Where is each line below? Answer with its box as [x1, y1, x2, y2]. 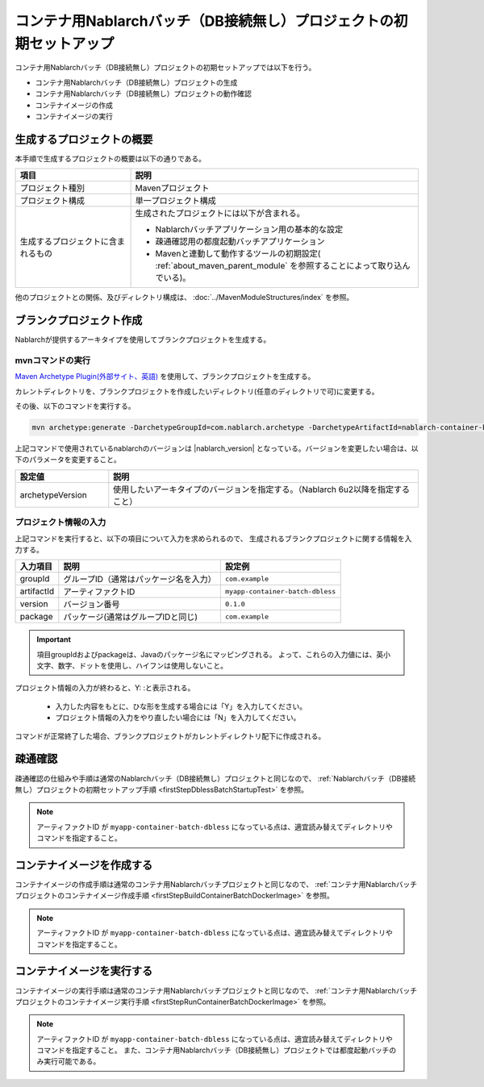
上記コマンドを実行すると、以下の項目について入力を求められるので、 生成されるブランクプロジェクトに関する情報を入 [15, 533, 412, 543]
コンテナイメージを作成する [15, 858, 153, 872]
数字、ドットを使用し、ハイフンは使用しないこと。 [57, 661, 227, 671]
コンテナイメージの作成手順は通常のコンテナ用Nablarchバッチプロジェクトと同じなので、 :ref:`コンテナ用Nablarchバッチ [15, 880, 418, 889]
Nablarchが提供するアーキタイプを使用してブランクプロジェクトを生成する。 [15, 335, 271, 344]
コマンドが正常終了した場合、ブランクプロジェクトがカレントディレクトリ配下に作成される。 [15, 731, 326, 741]
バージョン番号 [63, 599, 120, 610]
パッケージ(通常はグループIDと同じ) [63, 611, 198, 623]
